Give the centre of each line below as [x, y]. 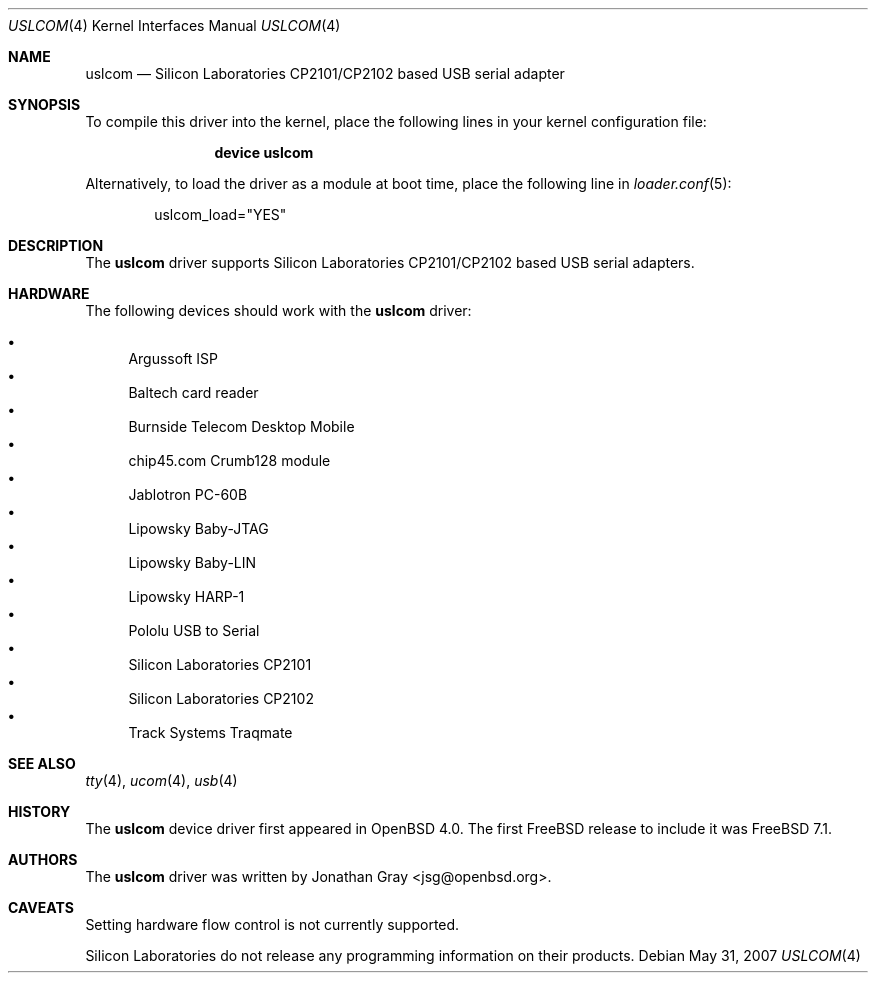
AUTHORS [43, 859]
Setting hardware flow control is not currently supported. [272, 924]
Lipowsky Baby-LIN [192, 562]
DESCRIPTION [56, 245]
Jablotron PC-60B [188, 494]
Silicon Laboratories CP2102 [221, 698]
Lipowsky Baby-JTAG [198, 528]
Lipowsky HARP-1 [186, 596]
